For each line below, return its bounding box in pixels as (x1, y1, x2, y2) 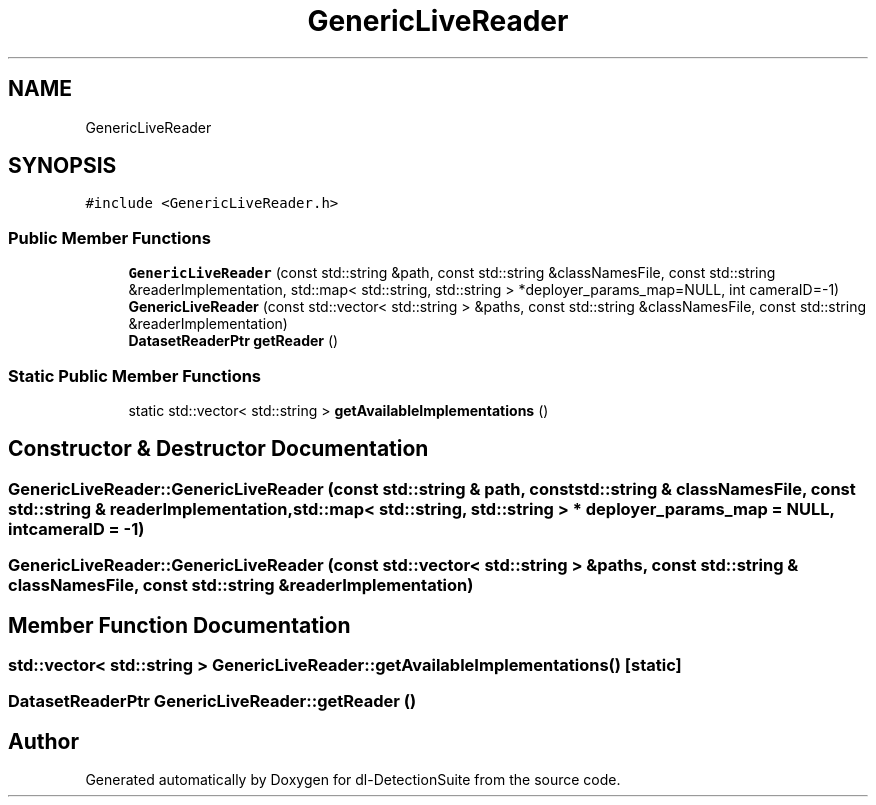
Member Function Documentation (8, 612, 351, 638)
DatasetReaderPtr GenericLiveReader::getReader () (8, 691, 417, 712)
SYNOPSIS (8, 153, 117, 179)
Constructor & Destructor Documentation (8, 436, 429, 462)
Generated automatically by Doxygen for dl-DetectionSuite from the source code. (85, 771, 621, 789)
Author (8, 728, 79, 754)
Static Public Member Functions (8, 365, 262, 386)
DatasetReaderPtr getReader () (128, 332, 339, 350)
